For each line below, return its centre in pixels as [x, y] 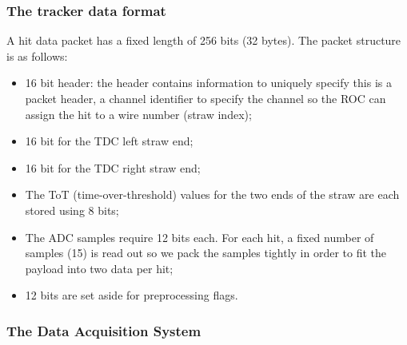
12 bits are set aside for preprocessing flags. [132, 295]
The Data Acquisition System [104, 330]
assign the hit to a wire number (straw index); [138, 114]
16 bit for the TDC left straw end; [109, 141]
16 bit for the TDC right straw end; [113, 167]
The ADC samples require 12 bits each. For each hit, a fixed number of [200, 237]
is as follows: [37, 56]
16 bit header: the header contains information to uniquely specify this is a [208, 83]
